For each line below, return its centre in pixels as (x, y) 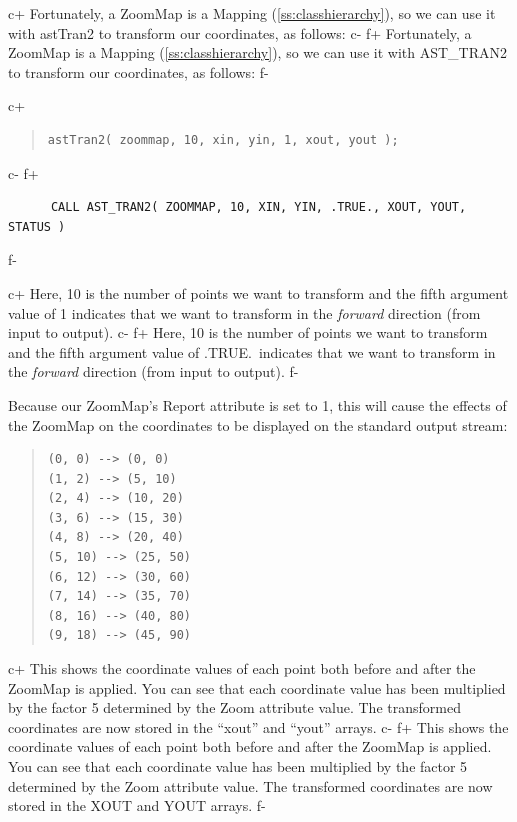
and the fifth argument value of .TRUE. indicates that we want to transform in (252, 351)
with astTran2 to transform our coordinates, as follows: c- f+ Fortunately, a (240, 32)
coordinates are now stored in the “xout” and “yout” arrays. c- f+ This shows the (258, 726)
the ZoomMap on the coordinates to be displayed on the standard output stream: (258, 424)
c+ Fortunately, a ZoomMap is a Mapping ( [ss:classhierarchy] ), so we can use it (252, 13)
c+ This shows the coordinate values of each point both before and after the (242, 668)
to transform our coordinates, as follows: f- (138, 71)
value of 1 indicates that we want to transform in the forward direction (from (244, 312)
